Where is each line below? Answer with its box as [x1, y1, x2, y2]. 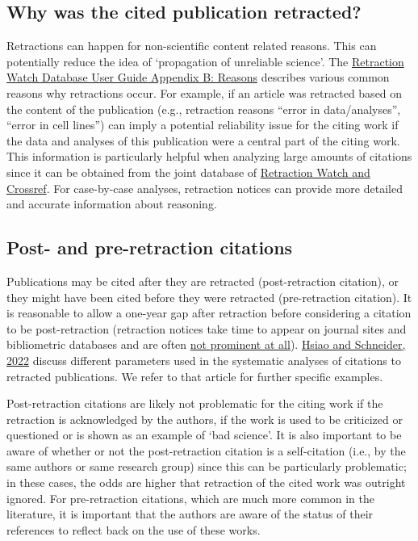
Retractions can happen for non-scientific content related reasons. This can [6, 37, 377, 54]
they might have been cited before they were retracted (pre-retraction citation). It [6, 288, 412, 305]
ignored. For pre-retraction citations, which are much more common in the [6, 489, 374, 506]
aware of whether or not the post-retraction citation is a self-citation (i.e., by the [6, 442, 406, 459]
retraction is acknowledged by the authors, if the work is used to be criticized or [6, 410, 403, 427]
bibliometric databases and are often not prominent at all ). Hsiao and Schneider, [6, 336, 406, 353]
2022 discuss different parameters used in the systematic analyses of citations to [6, 351, 401, 368]
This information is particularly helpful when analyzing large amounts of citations [6, 148, 412, 165]
